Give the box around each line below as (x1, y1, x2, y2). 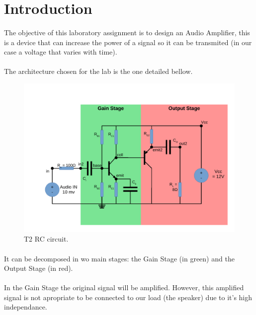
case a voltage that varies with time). (4, 47, 117, 57)
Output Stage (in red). (4, 263, 73, 273)
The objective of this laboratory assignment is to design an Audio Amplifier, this (4, 27, 250, 37)
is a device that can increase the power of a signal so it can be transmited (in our (4, 37, 252, 47)
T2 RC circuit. (24, 234, 69, 244)
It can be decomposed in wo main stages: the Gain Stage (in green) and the (4, 253, 235, 263)
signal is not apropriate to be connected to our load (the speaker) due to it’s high (4, 292, 253, 302)
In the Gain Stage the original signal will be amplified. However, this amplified (4, 282, 244, 293)
